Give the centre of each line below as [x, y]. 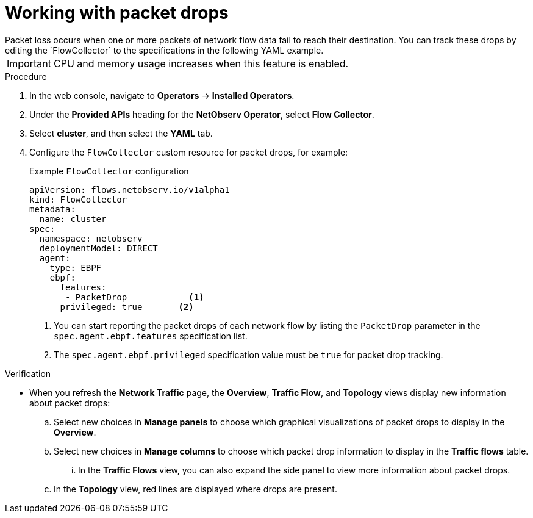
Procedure [26, 76]
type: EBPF [76, 268]
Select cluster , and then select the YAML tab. [121, 133]
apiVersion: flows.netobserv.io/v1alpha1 [130, 189]
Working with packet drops [117, 13]
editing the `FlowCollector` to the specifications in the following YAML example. [164, 50]
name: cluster [73, 219]
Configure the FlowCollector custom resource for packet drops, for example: [189, 152]
